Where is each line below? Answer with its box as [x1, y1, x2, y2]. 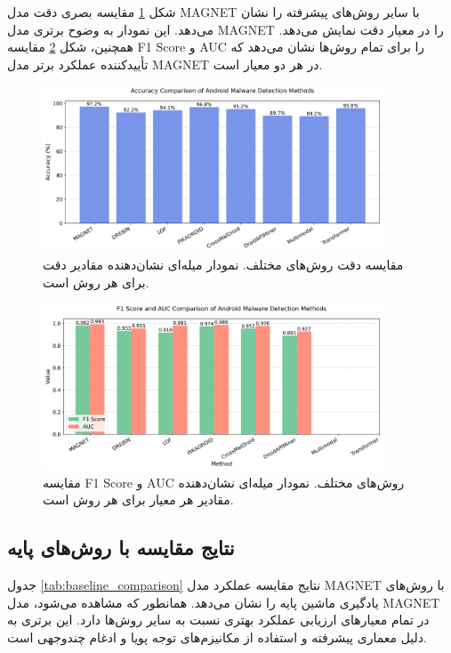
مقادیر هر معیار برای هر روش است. [43, 490, 234, 509]
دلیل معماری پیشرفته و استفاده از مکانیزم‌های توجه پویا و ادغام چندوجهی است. [7, 628, 427, 647]
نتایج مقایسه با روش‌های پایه [7, 534, 235, 561]
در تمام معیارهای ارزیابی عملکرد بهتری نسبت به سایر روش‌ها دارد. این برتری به [7, 610, 430, 629]
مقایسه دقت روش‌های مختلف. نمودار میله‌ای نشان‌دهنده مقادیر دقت [43, 255, 404, 274]
